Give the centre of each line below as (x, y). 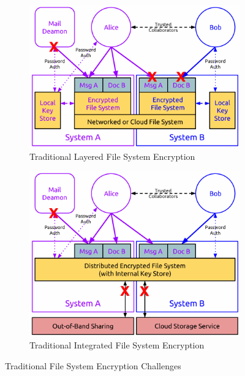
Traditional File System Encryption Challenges (93, 365)
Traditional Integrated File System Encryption (117, 345)
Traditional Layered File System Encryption (112, 156)
